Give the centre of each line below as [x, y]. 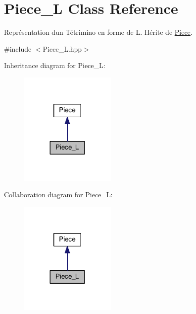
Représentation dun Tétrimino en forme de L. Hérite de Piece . [98, 32]
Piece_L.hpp [62, 48]
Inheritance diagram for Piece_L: [55, 65]
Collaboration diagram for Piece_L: [58, 195]
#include [18, 48]
